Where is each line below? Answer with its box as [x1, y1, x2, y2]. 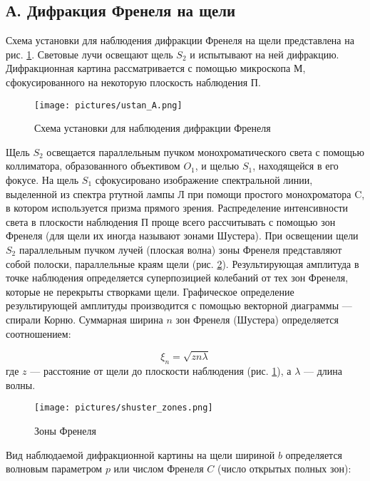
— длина [304, 363, 343, 378]
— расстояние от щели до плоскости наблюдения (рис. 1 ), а [30, 363, 292, 378]
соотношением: [6, 326, 71, 341]
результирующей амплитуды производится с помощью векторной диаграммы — [6, 298, 352, 313]
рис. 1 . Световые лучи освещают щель [6, 46, 173, 61]
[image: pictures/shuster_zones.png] [34, 403, 213, 413]
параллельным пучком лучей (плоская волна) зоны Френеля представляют [19, 242, 342, 257]
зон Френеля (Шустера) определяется [175, 311, 339, 326]
